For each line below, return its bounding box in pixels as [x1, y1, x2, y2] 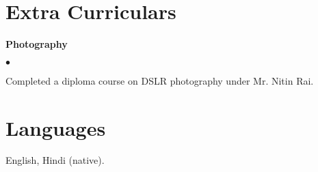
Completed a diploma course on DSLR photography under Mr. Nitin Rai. [5, 73, 314, 87]
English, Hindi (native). [5, 153, 105, 167]
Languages [5, 113, 106, 141]
